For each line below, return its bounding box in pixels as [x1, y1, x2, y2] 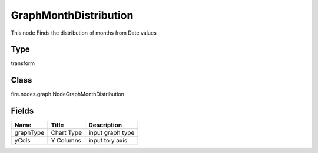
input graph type [88, 129, 135, 137]
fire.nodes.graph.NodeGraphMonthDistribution [11, 91, 125, 98]
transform [11, 60, 35, 67]
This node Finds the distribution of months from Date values [11, 29, 157, 36]
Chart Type [51, 129, 82, 137]
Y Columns [51, 137, 82, 145]
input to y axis [88, 137, 128, 145]
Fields [11, 106, 34, 116]
